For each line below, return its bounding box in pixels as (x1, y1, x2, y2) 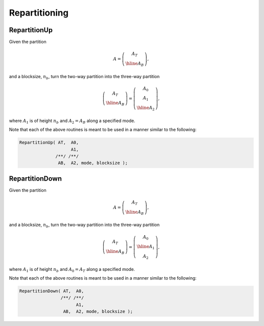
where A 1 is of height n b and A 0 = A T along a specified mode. (9, 266, 135, 273)
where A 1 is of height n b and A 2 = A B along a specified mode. (9, 118, 135, 124)
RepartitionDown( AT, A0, (19, 288, 84, 294)
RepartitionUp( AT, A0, (19, 140, 79, 145)
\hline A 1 (136, 244, 155, 251)
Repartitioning (9, 7, 68, 18)
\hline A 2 (136, 105, 155, 112)
